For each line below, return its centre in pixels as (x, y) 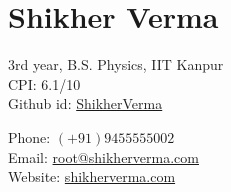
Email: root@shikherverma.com (103, 156)
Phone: (29, 136)
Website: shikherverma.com (92, 176)
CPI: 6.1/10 (44, 83)
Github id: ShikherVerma (85, 103)
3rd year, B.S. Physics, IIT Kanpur (116, 64)
